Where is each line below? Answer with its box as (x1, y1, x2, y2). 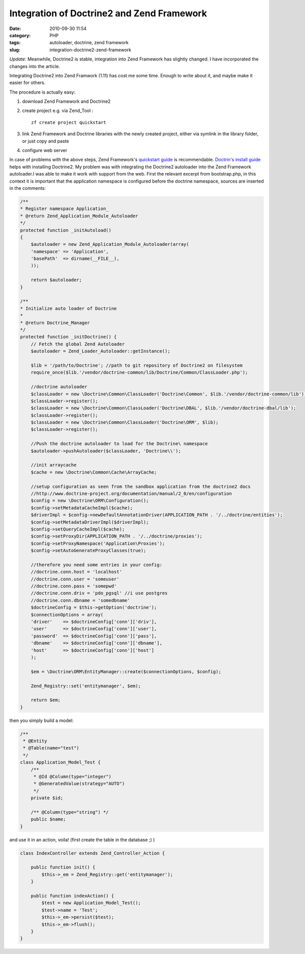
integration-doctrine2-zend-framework (49, 46, 132, 53)
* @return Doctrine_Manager (20, 320, 90, 326)
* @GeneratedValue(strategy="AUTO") (33, 781, 125, 787)
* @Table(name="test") (23, 745, 80, 751)
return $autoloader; (30, 277, 82, 283)
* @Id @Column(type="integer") (33, 774, 112, 779)
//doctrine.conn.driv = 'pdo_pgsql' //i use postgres (30, 590, 168, 596)
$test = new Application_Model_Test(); (41, 900, 141, 906)
